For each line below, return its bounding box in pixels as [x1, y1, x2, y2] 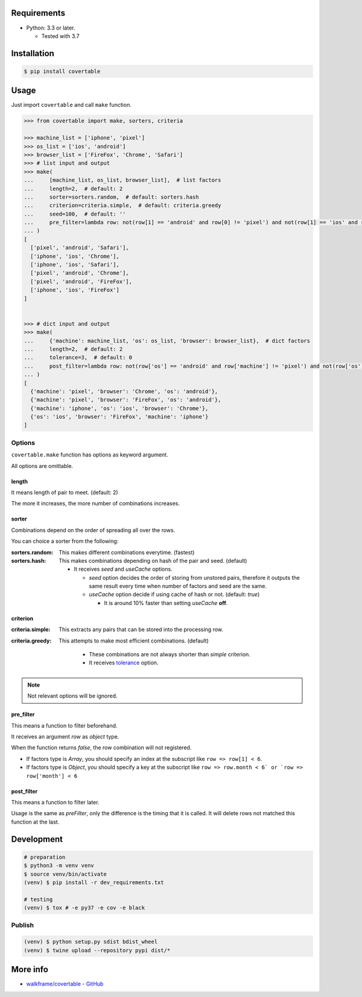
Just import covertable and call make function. [11, 101, 132, 109]
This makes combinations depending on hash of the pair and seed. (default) [59, 557, 247, 564]
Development [11, 834, 63, 844]
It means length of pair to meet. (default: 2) [11, 489, 118, 496]
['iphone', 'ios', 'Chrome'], [30, 252, 120, 260]
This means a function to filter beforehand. [11, 722, 118, 729]
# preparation [24, 853, 66, 861]
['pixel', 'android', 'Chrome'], [30, 269, 129, 277]
